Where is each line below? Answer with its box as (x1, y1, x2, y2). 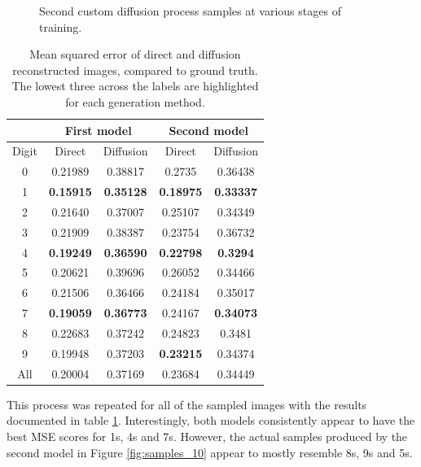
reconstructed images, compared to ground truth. (12, 61, 258, 78)
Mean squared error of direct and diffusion (29, 46, 241, 63)
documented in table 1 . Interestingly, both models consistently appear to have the (7, 412, 415, 429)
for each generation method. (65, 93, 205, 110)
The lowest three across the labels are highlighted (11, 77, 259, 94)
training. (39, 18, 82, 35)
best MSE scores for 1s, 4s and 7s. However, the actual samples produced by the (7, 427, 408, 444)
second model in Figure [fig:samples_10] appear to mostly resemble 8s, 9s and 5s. (7, 443, 413, 460)
